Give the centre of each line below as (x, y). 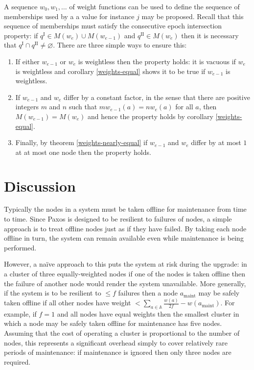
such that (83, 107)
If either (27, 61)
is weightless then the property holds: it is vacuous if (157, 61)
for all (184, 107)
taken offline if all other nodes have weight (68, 303)
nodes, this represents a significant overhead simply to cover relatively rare (116, 342)
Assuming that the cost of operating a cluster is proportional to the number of (122, 333)
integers (27, 107)
